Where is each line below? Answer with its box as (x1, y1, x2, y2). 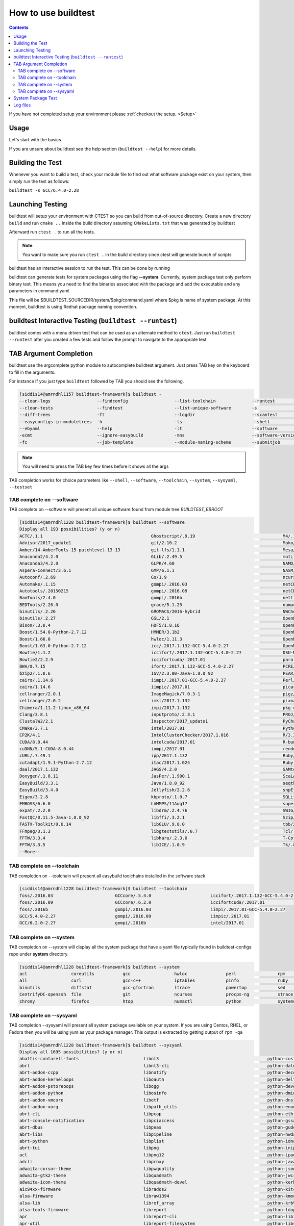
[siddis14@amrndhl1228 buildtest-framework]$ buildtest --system (19, 964, 180, 970)
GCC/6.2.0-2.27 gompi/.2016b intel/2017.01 (19, 920, 245, 926)
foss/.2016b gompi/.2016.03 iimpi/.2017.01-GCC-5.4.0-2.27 (19, 906, 286, 912)
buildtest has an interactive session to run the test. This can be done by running (9, 265, 170, 271)
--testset (9, 484, 33, 490)
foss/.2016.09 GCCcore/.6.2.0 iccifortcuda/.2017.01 (19, 900, 265, 905)
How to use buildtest (9, 7, 95, 18)
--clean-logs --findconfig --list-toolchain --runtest (19, 398, 275, 404)
